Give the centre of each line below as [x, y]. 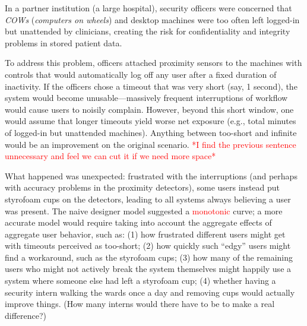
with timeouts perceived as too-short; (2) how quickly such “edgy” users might [148, 246]
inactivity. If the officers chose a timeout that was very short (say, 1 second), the [151, 86]
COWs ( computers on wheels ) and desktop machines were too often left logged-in [152, 19]
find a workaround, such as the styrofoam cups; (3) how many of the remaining [149, 257]
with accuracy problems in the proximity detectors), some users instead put [143, 187]
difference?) [26, 315]
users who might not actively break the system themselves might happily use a [148, 269]
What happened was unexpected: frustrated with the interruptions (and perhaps [151, 175]
